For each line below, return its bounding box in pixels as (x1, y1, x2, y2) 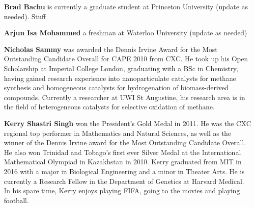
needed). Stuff (4, 11, 46, 21)
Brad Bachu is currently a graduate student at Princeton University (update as (4, 1, 248, 11)
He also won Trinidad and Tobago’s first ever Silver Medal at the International (4, 147, 241, 157)
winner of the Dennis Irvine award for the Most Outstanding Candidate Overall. (4, 137, 246, 148)
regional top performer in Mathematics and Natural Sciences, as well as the (4, 128, 231, 138)
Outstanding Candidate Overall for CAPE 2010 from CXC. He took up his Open (4, 53, 248, 64)
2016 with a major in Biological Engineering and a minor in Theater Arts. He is (4, 166, 245, 176)
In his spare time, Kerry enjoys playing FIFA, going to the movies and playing (4, 185, 240, 196)
